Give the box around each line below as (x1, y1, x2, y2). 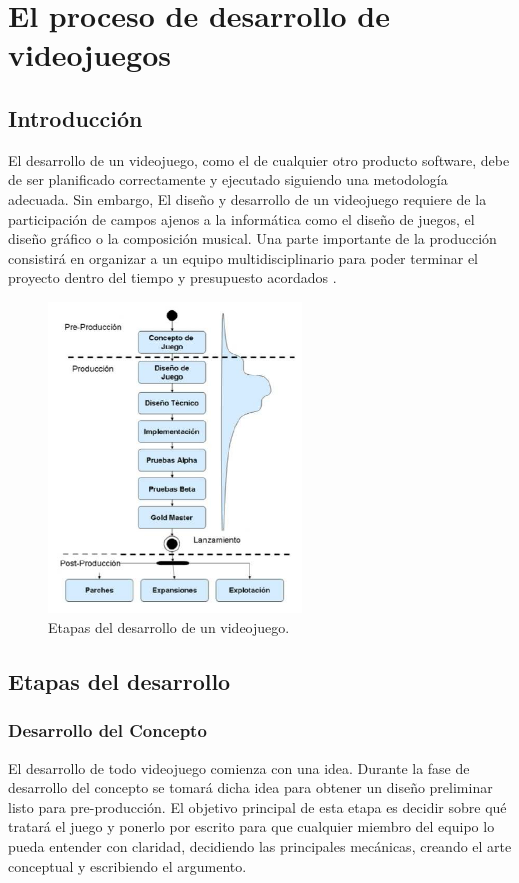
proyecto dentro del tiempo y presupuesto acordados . (8, 267, 337, 288)
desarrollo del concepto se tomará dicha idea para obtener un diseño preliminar (8, 777, 493, 798)
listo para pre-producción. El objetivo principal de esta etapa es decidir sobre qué (8, 796, 507, 817)
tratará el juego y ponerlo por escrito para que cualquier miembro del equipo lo (8, 816, 495, 837)
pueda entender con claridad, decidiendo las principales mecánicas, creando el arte (8, 836, 512, 857)
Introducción (8, 102, 143, 133)
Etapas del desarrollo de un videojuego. (48, 617, 290, 638)
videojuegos (8, 34, 171, 75)
